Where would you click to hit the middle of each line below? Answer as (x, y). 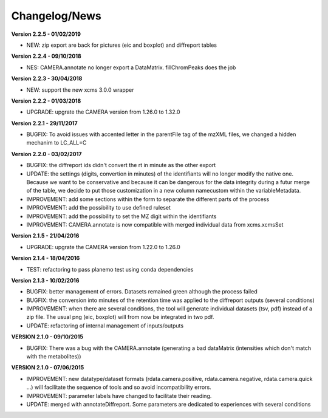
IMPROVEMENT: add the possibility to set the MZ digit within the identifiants (121, 216)
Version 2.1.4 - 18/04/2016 (46, 258)
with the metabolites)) (54, 357)
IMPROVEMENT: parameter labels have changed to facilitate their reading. (119, 396)
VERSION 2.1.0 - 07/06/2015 (48, 368)
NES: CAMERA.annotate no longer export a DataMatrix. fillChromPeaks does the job (131, 67)
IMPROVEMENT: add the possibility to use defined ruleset (99, 208)
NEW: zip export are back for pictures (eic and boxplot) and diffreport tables (121, 45)
